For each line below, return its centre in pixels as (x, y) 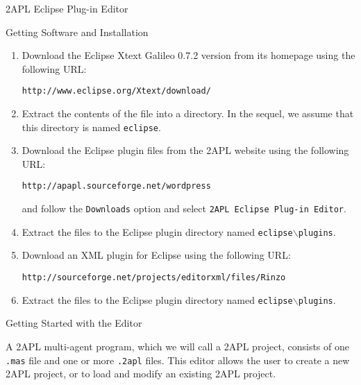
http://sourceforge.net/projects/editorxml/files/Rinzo (154, 278)
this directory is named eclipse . (91, 127)
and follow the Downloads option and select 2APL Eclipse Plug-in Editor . (184, 208)
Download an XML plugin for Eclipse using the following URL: (156, 255)
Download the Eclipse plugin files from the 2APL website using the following (185, 150)
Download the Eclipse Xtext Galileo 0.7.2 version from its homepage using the (188, 55)
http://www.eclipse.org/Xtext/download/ (116, 91)
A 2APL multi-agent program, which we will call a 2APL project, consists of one (177, 346)
